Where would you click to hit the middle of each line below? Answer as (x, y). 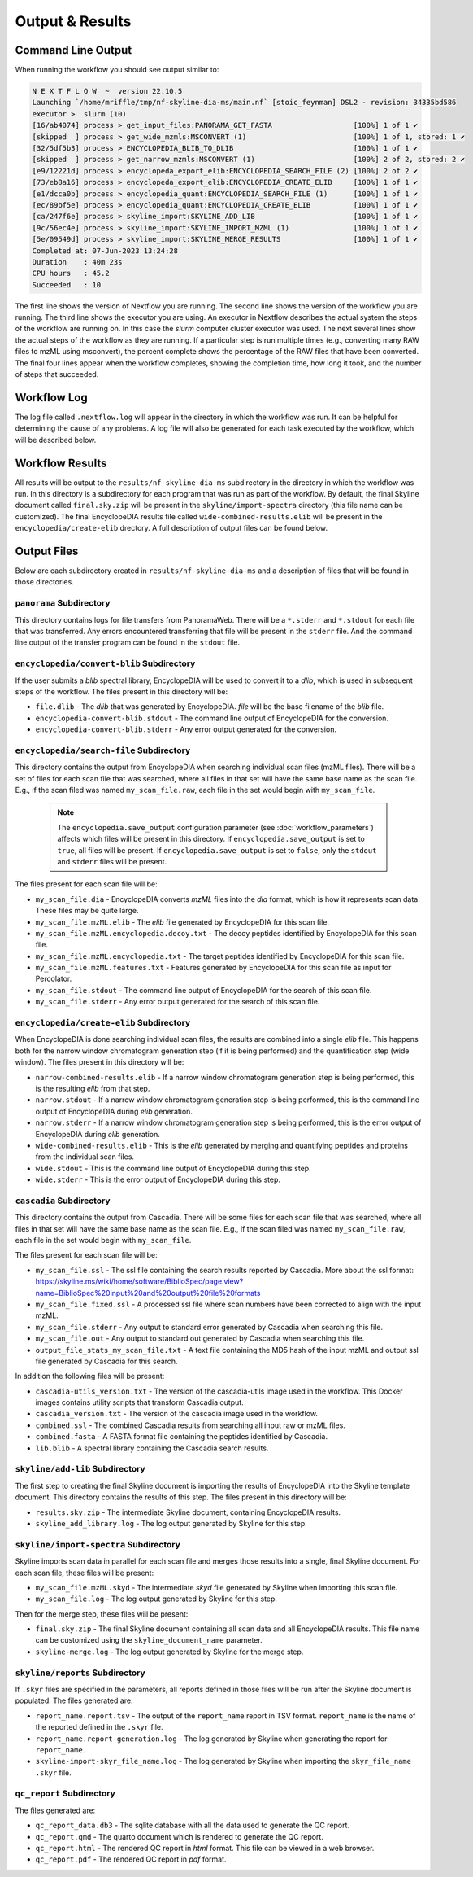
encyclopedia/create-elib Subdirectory (103, 1023)
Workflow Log (52, 398)
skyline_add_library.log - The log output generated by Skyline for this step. (171, 1523)
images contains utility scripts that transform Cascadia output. (139, 1402)
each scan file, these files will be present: (85, 1573)
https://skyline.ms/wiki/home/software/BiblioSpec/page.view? (139, 1281)
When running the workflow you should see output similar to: (117, 70)
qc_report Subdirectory (65, 1793)
